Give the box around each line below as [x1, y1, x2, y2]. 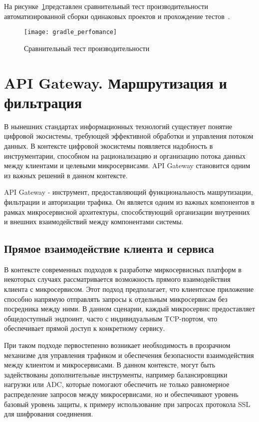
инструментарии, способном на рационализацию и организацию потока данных [4, 150, 246, 161]
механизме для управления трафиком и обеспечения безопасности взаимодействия [4, 349, 254, 360]
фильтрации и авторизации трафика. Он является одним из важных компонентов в [4, 196, 255, 207]
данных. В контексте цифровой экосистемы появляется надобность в [4, 140, 213, 151]
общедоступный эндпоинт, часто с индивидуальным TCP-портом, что [4, 313, 218, 323]
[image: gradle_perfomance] [24, 29, 117, 36]
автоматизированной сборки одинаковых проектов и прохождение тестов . [4, 11, 230, 21]
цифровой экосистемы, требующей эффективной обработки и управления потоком [4, 131, 254, 141]
